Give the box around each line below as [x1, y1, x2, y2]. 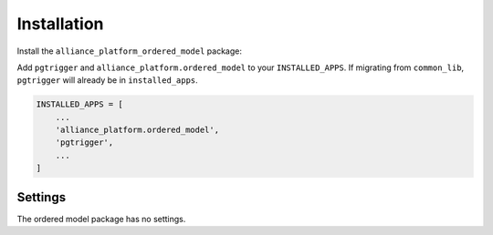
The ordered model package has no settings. [16, 213, 186, 224]
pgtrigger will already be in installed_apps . [16, 75, 198, 86]
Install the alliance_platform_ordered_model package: [16, 46, 242, 56]
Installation [16, 14, 104, 34]
